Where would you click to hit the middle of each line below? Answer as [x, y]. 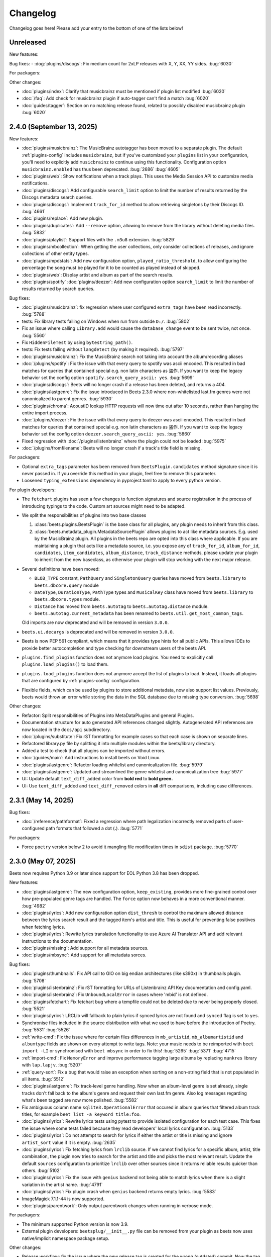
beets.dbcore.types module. [67, 599]
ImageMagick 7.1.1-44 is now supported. [63, 1199]
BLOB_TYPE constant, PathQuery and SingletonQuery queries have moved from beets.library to [140, 578]
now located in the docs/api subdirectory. [66, 730]
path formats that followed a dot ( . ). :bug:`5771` [94, 828]
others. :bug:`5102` [41, 1171]
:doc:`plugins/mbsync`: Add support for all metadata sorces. [84, 955]
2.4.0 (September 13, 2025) [53, 127]
